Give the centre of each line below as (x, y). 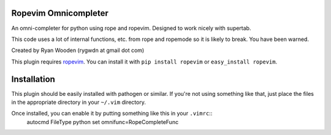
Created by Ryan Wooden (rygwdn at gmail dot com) (78, 50)
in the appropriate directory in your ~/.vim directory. (79, 102)
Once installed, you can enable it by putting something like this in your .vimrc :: (112, 114)
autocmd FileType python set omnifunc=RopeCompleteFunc (103, 122)
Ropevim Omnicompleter (60, 13)
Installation (33, 79)
